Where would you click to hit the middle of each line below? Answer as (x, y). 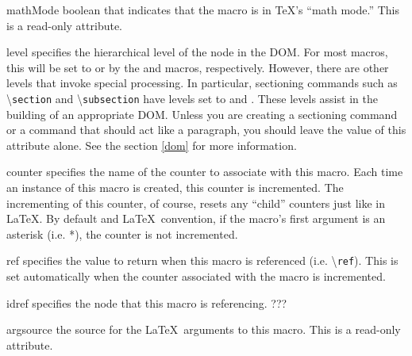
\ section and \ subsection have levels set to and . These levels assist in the (192, 98)
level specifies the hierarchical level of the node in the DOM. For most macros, (197, 52)
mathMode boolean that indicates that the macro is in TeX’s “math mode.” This (203, 10)
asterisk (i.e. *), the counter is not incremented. (122, 234)
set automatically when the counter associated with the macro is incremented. (196, 276)
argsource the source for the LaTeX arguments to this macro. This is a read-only (204, 329)
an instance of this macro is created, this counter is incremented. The (175, 187)
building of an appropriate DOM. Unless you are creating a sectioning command (202, 114)
